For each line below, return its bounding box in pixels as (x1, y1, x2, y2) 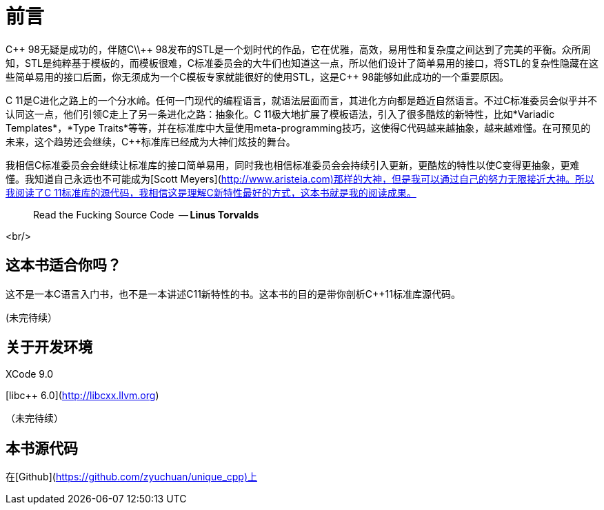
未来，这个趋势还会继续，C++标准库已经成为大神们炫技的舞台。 (6, 135, 296, 147)
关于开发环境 (6, 338, 92, 356)
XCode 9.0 (6, 368, 54, 380)
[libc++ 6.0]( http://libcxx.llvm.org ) (6, 389, 159, 402)
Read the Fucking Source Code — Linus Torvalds (33, 208, 259, 221)
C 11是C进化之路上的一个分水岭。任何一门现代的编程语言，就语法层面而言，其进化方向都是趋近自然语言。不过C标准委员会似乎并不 (6, 94, 598, 106)
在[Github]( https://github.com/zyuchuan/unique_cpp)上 (6, 471, 258, 483)
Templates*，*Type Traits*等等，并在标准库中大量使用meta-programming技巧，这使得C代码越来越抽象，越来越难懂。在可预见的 (6, 121, 591, 134)
